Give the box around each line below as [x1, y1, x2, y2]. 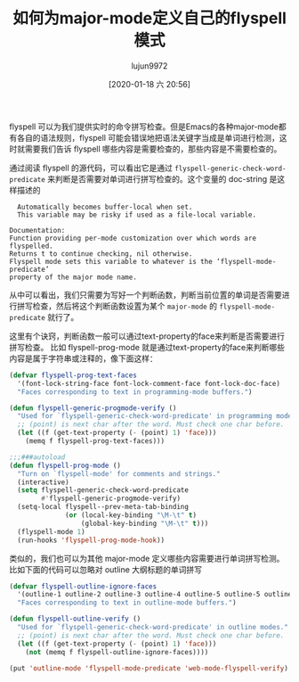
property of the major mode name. [9, 273, 138, 282]
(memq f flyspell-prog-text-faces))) [25, 437, 166, 446]
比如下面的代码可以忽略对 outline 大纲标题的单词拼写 [9, 563, 203, 575]
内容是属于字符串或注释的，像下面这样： [9, 353, 158, 364]
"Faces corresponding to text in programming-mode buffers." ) [17, 387, 253, 397]
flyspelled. [9, 242, 53, 251]
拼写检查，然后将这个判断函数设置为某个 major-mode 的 [16, 300, 218, 311]
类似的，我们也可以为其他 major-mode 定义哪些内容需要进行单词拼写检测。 [9, 553, 285, 563]
